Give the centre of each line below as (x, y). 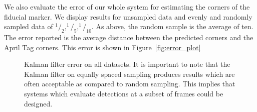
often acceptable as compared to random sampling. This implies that (130, 84)
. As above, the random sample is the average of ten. (172, 26)
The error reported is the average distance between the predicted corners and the (129, 37)
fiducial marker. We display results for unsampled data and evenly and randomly (128, 16)
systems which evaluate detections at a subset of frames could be (124, 93)
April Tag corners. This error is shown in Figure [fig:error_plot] (102, 47)
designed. (38, 103)
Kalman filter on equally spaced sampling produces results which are (130, 74)
